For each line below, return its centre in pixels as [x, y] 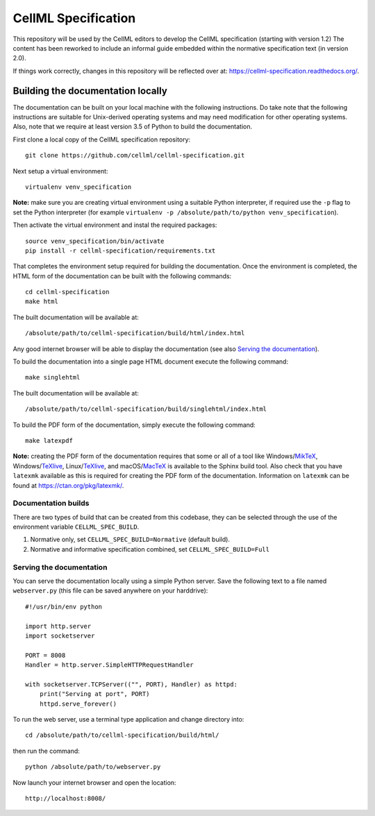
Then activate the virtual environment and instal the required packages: [115, 225]
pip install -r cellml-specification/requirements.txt [120, 250]
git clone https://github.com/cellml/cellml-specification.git [135, 155]
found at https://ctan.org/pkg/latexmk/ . [68, 485]
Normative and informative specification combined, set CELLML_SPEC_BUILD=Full [150, 549]
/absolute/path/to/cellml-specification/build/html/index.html [135, 333]
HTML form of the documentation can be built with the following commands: [122, 276]
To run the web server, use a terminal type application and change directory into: [128, 720]
